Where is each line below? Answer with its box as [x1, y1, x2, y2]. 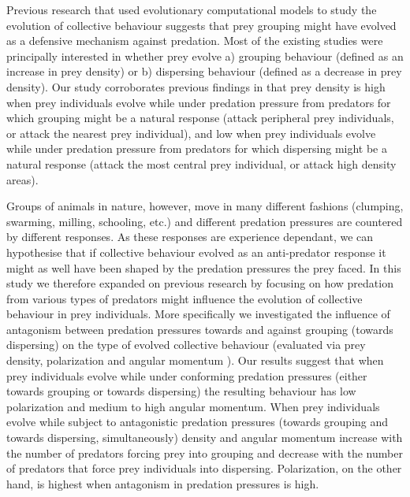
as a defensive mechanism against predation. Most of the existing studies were [6, 32, 383, 49]
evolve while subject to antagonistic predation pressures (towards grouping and [6, 414, 389, 430]
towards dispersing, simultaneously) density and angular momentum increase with [6, 429, 403, 446]
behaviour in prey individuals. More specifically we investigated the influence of [6, 306, 390, 322]
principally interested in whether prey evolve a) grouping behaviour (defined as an [6, 47, 404, 64]
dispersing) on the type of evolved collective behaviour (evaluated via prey [6, 336, 366, 353]
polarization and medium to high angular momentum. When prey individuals [6, 398, 380, 414]
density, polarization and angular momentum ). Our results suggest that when [6, 352, 384, 369]
